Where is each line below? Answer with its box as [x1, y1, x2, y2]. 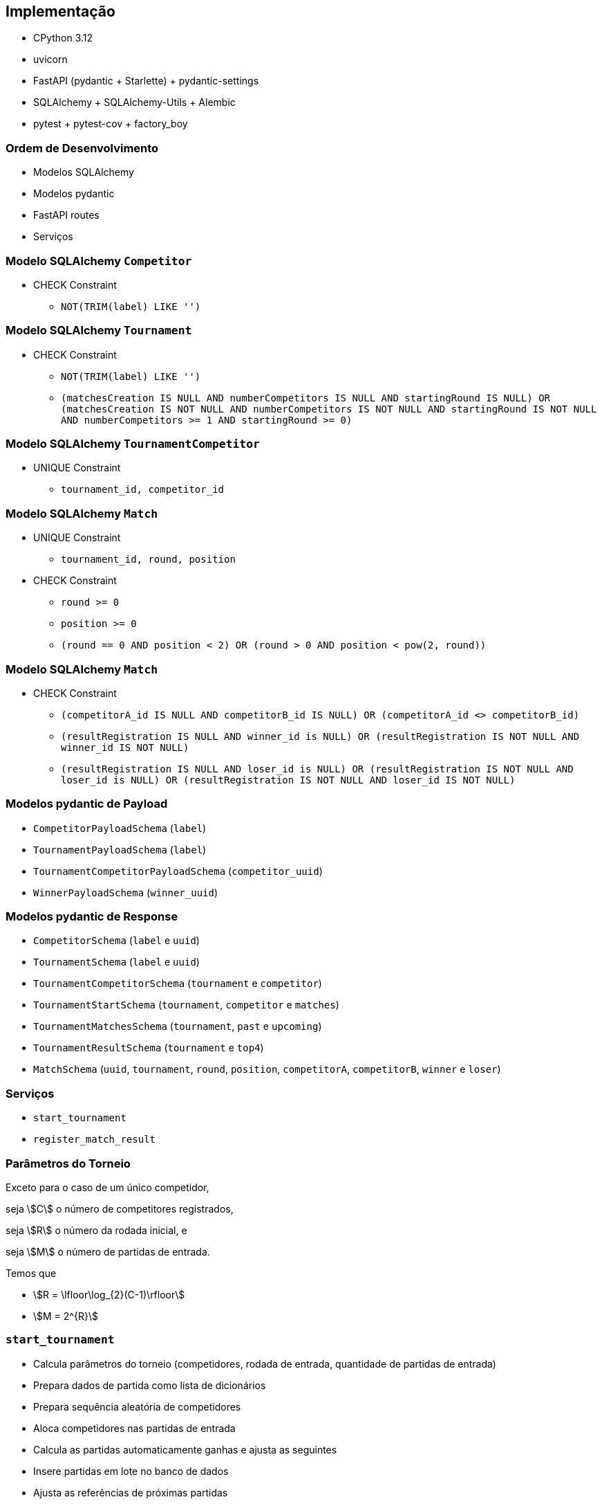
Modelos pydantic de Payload [6, 797, 168, 811]
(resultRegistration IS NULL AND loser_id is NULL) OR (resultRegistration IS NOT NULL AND [61, 763, 574, 774]
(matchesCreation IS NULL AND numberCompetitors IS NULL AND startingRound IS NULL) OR [61, 392, 551, 404]
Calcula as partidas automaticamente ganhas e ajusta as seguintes [33, 1443, 337, 1456]
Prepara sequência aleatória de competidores [33, 1400, 241, 1413]
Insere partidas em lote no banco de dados [33, 1465, 229, 1477]
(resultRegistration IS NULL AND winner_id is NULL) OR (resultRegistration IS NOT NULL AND [61, 730, 580, 742]
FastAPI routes [33, 209, 100, 221]
